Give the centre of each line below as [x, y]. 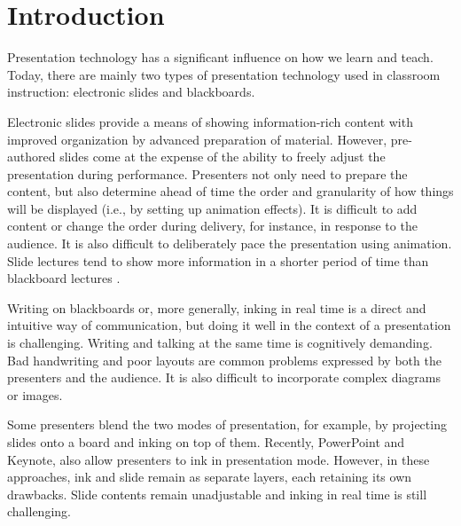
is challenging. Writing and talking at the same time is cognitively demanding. [220, 343]
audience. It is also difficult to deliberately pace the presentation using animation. [230, 243]
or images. [35, 394]
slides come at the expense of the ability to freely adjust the [223, 157]
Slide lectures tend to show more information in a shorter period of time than [218, 260]
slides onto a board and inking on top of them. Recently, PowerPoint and [206, 442]
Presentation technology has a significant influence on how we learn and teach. [220, 57]
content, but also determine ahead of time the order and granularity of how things [230, 191]
